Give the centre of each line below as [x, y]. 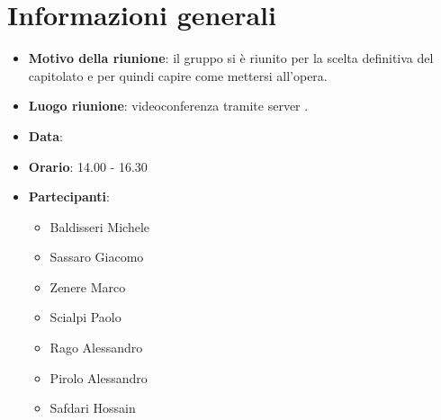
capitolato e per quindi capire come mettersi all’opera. [178, 75]
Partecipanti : [69, 197]
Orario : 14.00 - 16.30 [88, 166]
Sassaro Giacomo [97, 257]
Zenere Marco [88, 286]
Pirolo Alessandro [99, 377]
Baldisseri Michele [100, 226]
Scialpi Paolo [85, 317]
